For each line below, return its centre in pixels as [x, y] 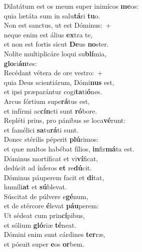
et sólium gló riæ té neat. [40, 225]
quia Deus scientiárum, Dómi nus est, [59, 82]
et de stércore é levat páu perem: [51, 206]
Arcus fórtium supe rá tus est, [47, 101]
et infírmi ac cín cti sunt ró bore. [51, 110]
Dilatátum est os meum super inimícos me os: [71, 6]
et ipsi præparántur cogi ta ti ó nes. [53, 92]
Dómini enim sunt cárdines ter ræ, [55, 234]
